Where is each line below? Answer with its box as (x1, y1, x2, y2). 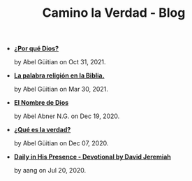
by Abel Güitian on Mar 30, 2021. (13, 85, 108, 94)
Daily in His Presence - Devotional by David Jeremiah (13, 152, 171, 161)
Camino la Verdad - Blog (42, 5, 186, 21)
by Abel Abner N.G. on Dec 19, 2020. (13, 112, 120, 120)
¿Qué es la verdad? (13, 126, 71, 134)
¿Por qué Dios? (13, 44, 59, 53)
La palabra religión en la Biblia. (13, 71, 105, 80)
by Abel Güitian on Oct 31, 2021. (13, 58, 106, 66)
